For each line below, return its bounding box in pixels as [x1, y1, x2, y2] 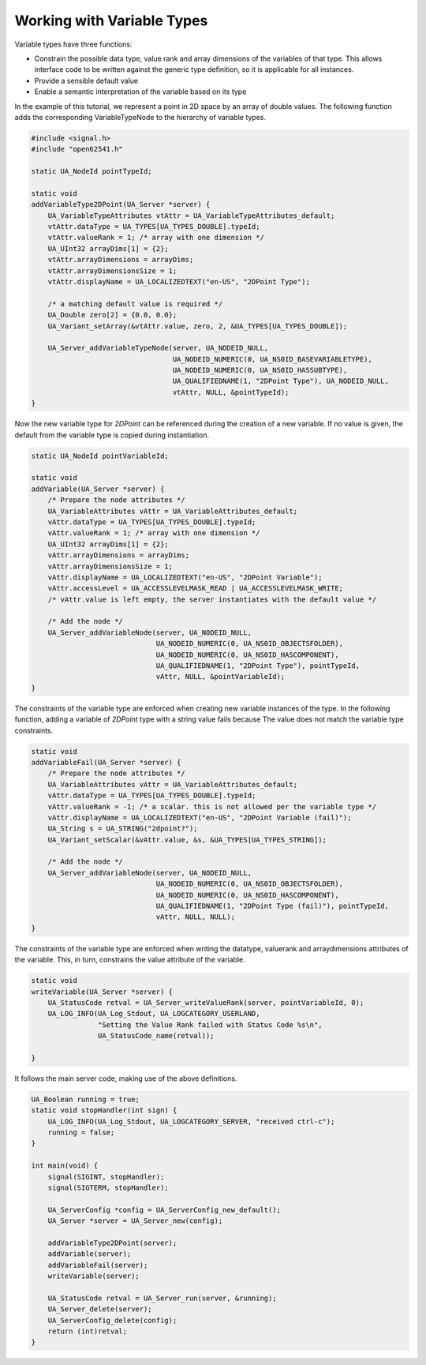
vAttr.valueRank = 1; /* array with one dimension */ [47, 529, 260, 538]
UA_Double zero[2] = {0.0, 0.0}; [47, 310, 177, 320]
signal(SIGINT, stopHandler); [47, 1172, 165, 1181]
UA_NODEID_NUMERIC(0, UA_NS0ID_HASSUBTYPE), [172, 366, 348, 375]
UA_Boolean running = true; [31, 1094, 140, 1104]
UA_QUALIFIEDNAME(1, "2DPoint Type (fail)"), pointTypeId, [155, 902, 390, 911]
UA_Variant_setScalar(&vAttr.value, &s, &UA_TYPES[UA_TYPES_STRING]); [47, 835, 327, 844]
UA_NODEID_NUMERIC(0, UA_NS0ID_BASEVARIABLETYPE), [172, 354, 372, 363]
